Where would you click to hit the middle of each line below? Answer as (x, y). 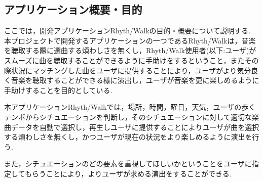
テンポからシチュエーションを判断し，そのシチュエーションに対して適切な (128, 117)
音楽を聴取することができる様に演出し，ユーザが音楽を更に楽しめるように (135, 80)
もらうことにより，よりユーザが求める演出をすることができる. (128, 173)
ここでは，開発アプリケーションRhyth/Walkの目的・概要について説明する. (127, 31)
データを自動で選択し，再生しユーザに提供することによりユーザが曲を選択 (135, 127)
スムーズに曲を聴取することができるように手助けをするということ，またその (131, 60)
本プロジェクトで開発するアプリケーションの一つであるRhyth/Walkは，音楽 (130, 40)
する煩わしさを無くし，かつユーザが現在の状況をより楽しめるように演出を (128, 137)
